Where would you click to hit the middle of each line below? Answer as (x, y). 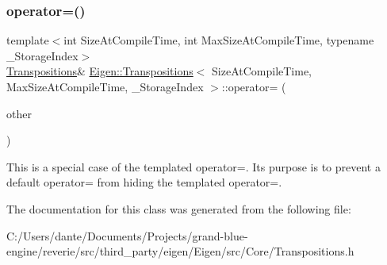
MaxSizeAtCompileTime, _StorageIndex (105, 86)
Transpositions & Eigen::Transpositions (100, 71)
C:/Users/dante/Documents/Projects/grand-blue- (127, 235)
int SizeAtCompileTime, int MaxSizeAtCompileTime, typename (219, 40)
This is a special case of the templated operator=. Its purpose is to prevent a (193, 166)
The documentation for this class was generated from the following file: (179, 208)
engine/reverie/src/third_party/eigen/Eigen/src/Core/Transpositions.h (180, 251)
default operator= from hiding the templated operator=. (144, 182)
